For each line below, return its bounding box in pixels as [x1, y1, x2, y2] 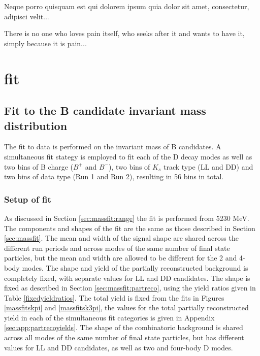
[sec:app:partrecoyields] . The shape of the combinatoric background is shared [4, 322, 243, 333]
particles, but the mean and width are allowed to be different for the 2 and [4, 252, 237, 263]
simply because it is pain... [4, 38, 87, 48]
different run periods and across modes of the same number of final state [4, 242, 230, 253]
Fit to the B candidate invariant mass [4, 103, 206, 118]
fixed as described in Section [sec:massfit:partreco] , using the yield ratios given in [4, 282, 256, 293]
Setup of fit [4, 192, 51, 205]
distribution [4, 117, 68, 133]
